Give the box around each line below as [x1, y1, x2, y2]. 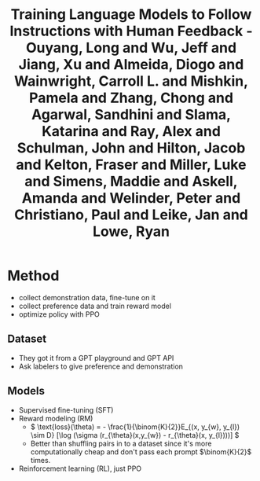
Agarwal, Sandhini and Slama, [31, 106, 232, 123]
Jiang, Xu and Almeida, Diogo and [18, 56, 244, 74]
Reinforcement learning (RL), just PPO [18, 464, 142, 473]
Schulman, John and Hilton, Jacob [16, 139, 246, 157]
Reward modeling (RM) [18, 413, 93, 423]
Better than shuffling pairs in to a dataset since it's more [30, 439, 212, 448]
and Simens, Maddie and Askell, [24, 173, 238, 190]
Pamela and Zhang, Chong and [29, 89, 233, 107]
